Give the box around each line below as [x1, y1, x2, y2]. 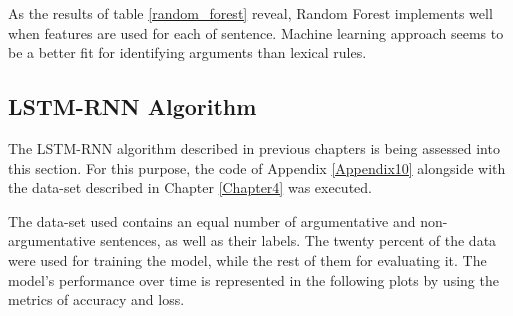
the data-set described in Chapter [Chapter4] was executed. [8, 177, 372, 198]
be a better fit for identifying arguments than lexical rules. [8, 42, 367, 63]
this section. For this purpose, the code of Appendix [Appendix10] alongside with [8, 157, 506, 178]
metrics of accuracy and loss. [8, 289, 185, 310]
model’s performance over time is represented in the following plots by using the [8, 269, 499, 290]
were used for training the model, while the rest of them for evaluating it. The [8, 249, 487, 270]
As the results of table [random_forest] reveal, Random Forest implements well [8, 3, 493, 23]
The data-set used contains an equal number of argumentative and [8, 210, 416, 231]
